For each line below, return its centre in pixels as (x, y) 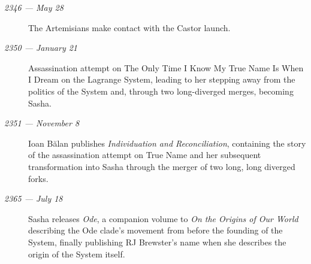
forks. (38, 178)
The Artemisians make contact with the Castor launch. (129, 27)
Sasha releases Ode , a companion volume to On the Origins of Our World (163, 218)
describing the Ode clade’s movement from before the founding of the (155, 230)
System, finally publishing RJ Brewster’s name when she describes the (157, 242)
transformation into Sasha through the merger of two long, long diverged (162, 166)
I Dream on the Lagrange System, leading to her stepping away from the (162, 79)
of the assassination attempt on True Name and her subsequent (145, 155)
